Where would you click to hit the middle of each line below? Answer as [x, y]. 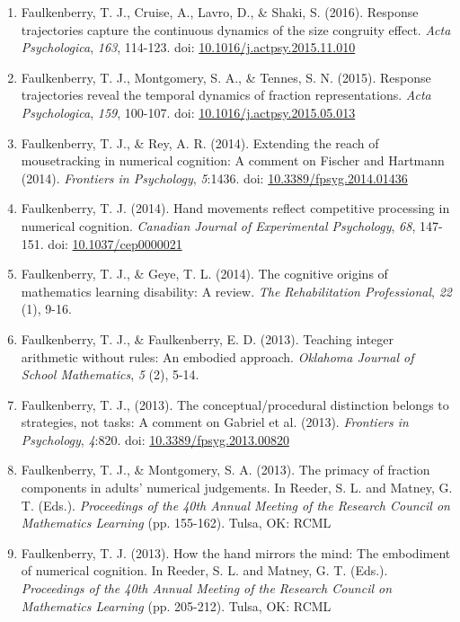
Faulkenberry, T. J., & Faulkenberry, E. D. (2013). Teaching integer [208, 338]
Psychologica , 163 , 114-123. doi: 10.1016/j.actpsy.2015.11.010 [188, 47]
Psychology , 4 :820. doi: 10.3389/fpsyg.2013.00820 [155, 439]
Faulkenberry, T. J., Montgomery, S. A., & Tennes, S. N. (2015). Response [226, 77]
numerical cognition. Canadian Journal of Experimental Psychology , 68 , [218, 225]
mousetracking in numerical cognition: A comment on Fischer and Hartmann [233, 160]
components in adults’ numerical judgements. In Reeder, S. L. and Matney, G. [237, 488]
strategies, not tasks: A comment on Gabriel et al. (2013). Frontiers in [215, 422]
